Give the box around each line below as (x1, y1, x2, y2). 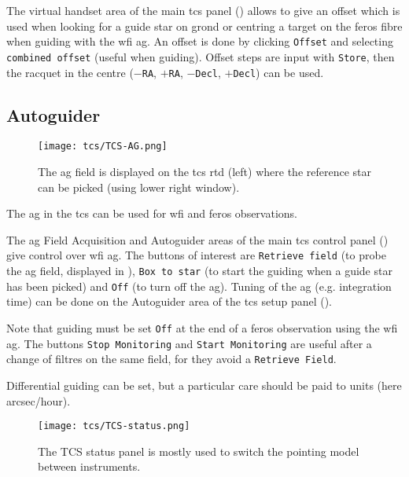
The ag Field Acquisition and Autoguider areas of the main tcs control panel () (6, 231, 389, 248)
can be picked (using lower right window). (38, 178, 240, 195)
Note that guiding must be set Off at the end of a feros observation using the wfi (6, 319, 398, 336)
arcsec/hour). (6, 392, 71, 409)
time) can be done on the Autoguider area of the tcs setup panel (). (6, 293, 333, 310)
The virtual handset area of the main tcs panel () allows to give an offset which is (6, 2, 400, 18)
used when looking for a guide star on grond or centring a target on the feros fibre (6, 17, 403, 34)
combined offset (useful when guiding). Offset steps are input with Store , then (6, 48, 395, 64)
